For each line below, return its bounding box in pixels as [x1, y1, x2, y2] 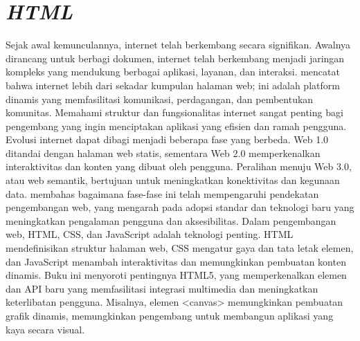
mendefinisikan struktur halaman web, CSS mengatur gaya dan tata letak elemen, [6, 241, 354, 255]
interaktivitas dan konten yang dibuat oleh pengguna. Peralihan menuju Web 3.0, [6, 159, 352, 174]
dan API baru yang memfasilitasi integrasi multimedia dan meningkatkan [6, 281, 318, 295]
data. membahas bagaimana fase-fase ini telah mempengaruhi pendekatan [6, 186, 319, 201]
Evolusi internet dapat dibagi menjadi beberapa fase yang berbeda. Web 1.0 [6, 132, 329, 147]
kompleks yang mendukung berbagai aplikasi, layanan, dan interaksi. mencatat [6, 64, 340, 79]
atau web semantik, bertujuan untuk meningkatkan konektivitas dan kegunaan [6, 173, 340, 187]
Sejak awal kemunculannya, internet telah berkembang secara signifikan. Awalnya [6, 37, 351, 52]
